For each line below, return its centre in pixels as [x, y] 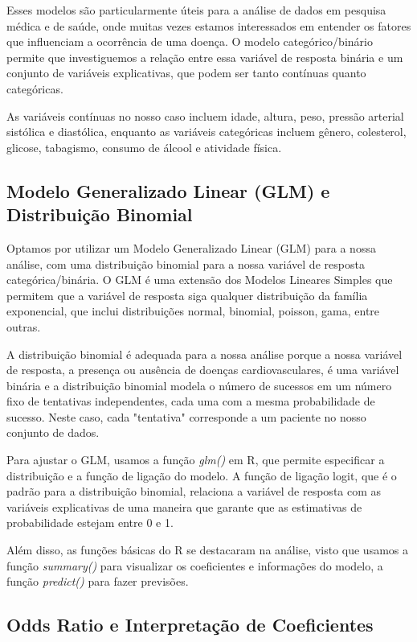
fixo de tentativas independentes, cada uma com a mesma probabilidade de [191, 401]
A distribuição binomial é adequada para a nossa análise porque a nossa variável [204, 354]
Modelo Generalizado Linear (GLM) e [168, 190]
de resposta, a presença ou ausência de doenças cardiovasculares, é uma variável [203, 370]
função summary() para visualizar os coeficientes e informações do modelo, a [195, 565]
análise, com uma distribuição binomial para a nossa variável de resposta [186, 263]
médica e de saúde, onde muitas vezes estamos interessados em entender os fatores [209, 25]
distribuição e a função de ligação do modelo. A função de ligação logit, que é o [202, 475]
